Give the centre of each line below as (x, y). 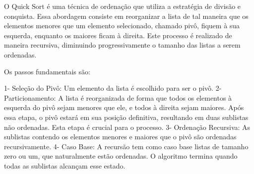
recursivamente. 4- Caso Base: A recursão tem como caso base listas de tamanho (126, 146)
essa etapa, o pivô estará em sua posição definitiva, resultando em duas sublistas (126, 117)
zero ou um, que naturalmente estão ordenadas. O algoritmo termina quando (121, 156)
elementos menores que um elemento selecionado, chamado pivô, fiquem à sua (122, 26)
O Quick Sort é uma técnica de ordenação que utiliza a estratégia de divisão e (123, 6)
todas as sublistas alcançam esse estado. (65, 165)
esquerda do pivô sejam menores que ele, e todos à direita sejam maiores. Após (124, 107)
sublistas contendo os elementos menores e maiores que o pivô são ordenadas (120, 137)
